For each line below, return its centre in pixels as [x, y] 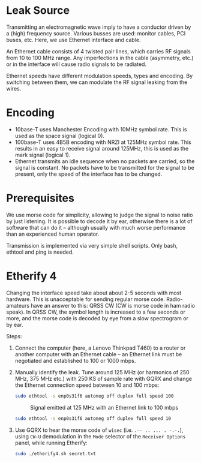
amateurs [18, 305]
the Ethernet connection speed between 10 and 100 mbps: [87, 385]
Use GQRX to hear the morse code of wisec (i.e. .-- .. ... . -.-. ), [99, 430]
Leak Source [38, 10]
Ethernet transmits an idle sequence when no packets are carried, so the [105, 161]
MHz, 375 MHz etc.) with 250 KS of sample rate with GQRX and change [103, 378]
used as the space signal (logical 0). [60, 136]
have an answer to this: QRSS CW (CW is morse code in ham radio [113, 305]
